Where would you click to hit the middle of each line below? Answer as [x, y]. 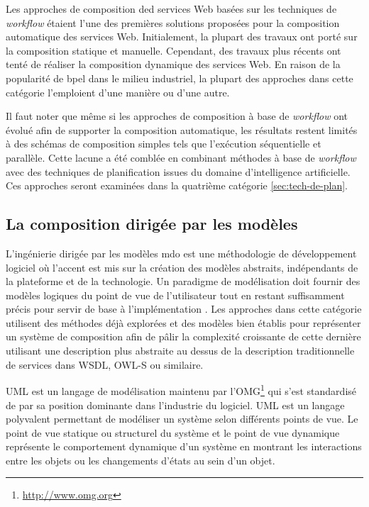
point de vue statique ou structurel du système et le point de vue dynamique [173, 432]
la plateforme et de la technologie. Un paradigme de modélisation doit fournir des [183, 281]
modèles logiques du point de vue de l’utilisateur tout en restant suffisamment [175, 295]
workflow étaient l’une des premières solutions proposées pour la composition [173, 22]
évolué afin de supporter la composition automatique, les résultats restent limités [182, 129]
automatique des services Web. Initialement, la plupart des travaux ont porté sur [182, 37]
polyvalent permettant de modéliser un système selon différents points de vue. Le [182, 419]
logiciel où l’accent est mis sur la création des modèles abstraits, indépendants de [182, 267]
